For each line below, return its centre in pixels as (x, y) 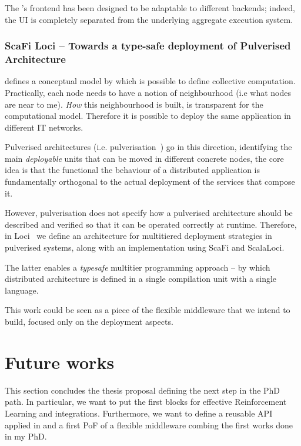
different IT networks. (44, 127)
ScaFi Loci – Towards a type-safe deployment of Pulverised (148, 46)
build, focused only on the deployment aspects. (89, 322)
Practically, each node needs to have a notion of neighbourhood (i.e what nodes (148, 92)
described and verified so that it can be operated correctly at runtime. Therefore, (151, 224)
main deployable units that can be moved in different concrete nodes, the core (144, 158)
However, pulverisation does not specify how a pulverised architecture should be (149, 213)
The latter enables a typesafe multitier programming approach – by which (138, 267)
